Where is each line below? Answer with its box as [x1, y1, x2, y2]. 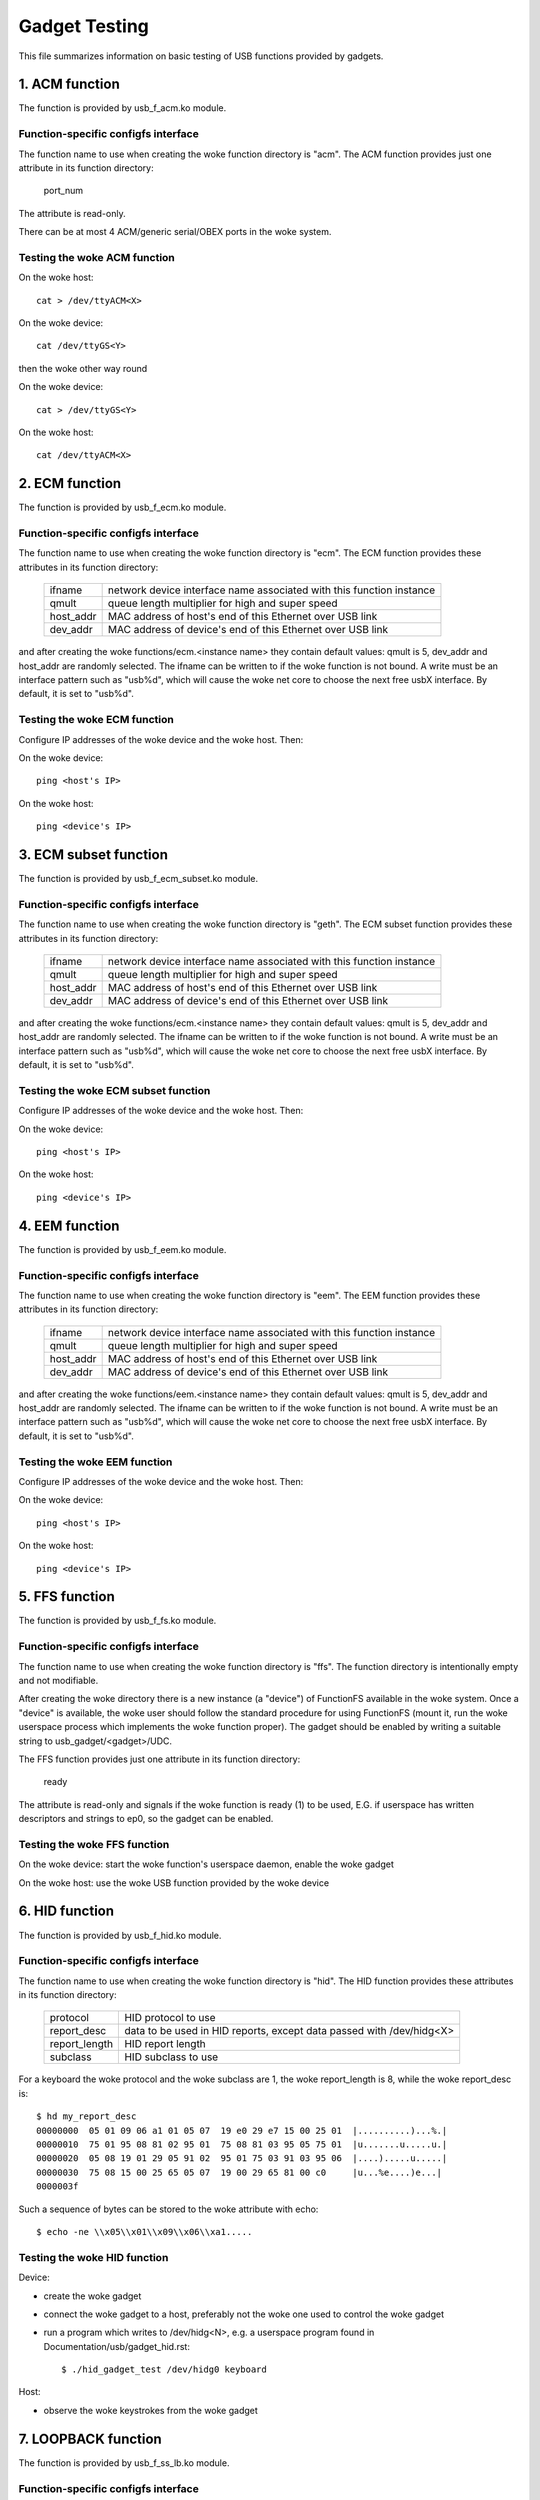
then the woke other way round [18, 362, 148, 374]
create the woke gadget [43, 2290, 142, 2302]
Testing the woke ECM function [18, 713, 174, 727]
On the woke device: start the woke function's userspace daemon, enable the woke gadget [18, 1858, 394, 1870]
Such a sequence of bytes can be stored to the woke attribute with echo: [18, 2203, 319, 2215]
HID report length [124, 2037, 207, 2051]
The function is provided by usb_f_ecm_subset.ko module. [18, 873, 259, 885]
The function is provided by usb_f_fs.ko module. [18, 1615, 217, 1627]
